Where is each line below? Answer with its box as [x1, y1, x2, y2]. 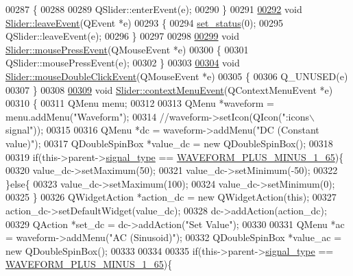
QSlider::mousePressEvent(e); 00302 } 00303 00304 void [5, 55, 240, 70]
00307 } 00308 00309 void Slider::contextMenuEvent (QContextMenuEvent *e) [5, 82, 333, 97]
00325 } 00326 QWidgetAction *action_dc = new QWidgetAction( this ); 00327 [5, 190, 337, 204]
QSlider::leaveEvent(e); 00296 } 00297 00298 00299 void [5, 29, 239, 43]
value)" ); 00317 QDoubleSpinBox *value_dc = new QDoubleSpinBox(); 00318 [5, 136, 333, 150]
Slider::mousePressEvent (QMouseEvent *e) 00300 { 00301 [5, 42, 249, 56]
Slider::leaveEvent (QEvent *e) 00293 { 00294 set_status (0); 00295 [5, 15, 284, 29]
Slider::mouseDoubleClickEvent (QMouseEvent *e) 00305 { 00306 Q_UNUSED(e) [5, 68, 348, 83]
